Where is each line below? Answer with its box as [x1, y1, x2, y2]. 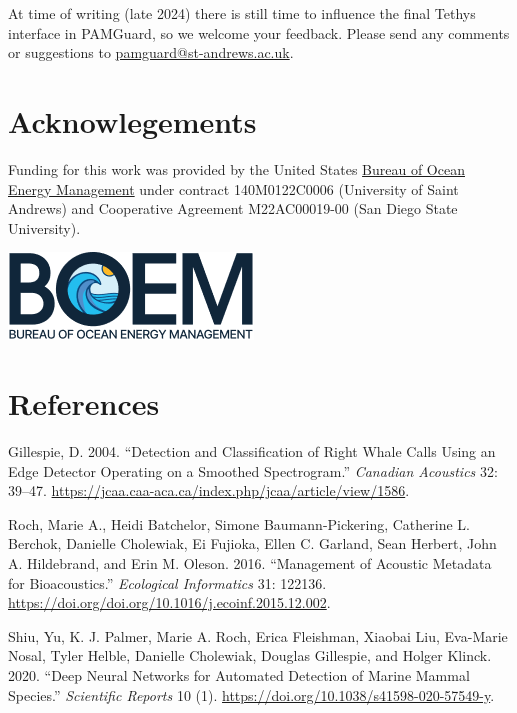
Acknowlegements [8, 100, 257, 141]
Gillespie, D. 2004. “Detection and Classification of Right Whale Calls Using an [8, 441, 496, 461]
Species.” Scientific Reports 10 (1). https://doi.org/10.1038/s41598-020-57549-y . [8, 684, 495, 705]
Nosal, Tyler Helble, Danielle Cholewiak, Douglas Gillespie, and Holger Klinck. [8, 645, 492, 666]
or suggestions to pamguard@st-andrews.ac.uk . [8, 42, 294, 63]
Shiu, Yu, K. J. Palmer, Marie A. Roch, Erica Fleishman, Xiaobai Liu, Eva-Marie [8, 625, 508, 646]
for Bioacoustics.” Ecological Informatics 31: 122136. [8, 572, 327, 593]
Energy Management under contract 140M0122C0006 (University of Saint [8, 178, 459, 199]
